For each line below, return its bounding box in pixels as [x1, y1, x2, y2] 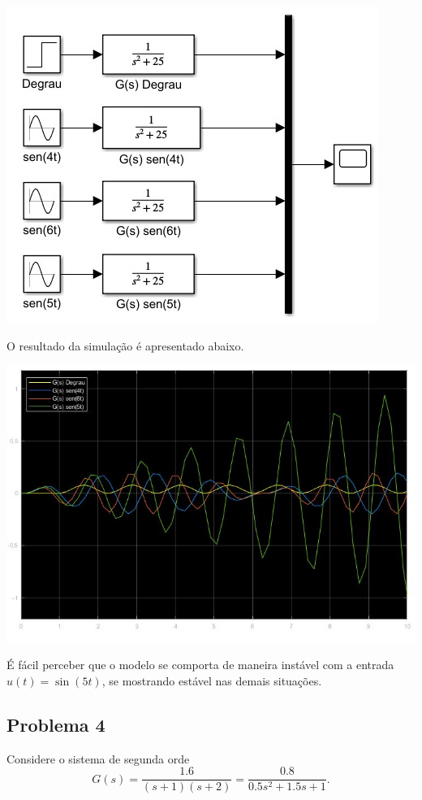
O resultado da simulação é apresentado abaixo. [6, 337, 244, 354]
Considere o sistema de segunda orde [6, 750, 190, 767]
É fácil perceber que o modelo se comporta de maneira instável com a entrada [6, 656, 394, 673]
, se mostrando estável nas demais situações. [101, 672, 322, 689]
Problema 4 [6, 711, 105, 737]
